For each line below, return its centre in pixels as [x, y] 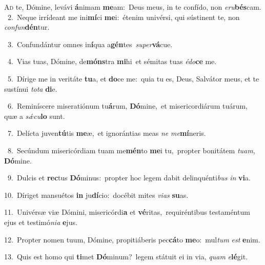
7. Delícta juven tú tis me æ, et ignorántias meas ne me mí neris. [107, 133]
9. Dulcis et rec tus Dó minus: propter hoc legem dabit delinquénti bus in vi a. [129, 178]
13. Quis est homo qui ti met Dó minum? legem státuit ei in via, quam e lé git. [126, 257]
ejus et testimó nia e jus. [41, 222]
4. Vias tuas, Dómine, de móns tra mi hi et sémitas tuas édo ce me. [112, 61]
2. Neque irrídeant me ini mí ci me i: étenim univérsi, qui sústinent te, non [124, 17]
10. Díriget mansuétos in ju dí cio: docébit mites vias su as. [96, 195]
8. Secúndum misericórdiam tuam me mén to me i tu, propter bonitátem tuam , [131, 150]
